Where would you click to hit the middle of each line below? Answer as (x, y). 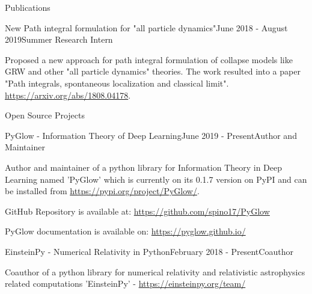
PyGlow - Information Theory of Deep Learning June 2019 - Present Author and (151, 135)
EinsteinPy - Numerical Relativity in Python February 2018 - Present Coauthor (149, 251)
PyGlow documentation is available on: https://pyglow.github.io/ (125, 231)
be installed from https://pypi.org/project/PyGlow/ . (102, 191)
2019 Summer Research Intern (59, 39)
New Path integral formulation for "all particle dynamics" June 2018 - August (146, 27)
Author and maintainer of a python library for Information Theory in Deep (143, 167)
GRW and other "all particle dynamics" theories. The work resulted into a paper (153, 71)
